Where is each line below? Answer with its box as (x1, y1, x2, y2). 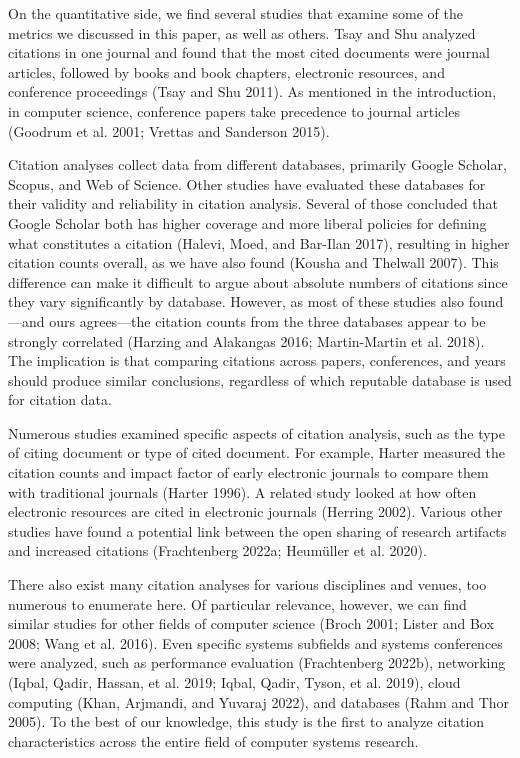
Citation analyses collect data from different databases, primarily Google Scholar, (8, 154, 507, 175)
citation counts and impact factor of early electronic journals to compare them (8, 462, 489, 483)
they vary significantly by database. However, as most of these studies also (8, 291, 465, 312)
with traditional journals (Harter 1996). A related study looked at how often (8, 481, 477, 502)
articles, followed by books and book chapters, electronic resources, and (8, 61, 445, 82)
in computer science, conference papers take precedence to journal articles (8, 100, 460, 121)
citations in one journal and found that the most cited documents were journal (8, 42, 490, 63)
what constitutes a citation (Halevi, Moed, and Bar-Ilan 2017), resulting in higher (8, 232, 510, 253)
